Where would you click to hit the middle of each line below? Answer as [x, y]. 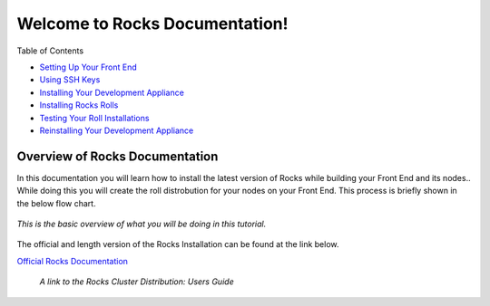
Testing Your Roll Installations [94, 118]
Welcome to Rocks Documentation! [152, 24]
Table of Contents [50, 51]
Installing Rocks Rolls [79, 105]
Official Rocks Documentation [73, 261]
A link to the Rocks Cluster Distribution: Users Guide [137, 282]
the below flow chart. [56, 203]
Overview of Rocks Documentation [118, 156]
